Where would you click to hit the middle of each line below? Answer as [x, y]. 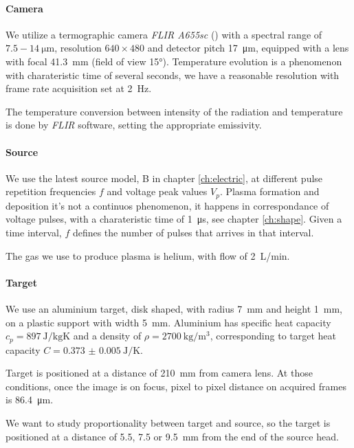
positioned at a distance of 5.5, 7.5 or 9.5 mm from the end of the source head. [172, 436]
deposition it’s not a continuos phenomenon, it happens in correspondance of [167, 205]
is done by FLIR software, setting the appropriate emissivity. [134, 125]
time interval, [34, 232]
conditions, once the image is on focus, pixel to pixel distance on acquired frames [176, 386]
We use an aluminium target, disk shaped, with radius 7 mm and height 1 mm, [174, 308]
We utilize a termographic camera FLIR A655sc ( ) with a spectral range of [164, 34]
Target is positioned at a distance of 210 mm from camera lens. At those [159, 373]
